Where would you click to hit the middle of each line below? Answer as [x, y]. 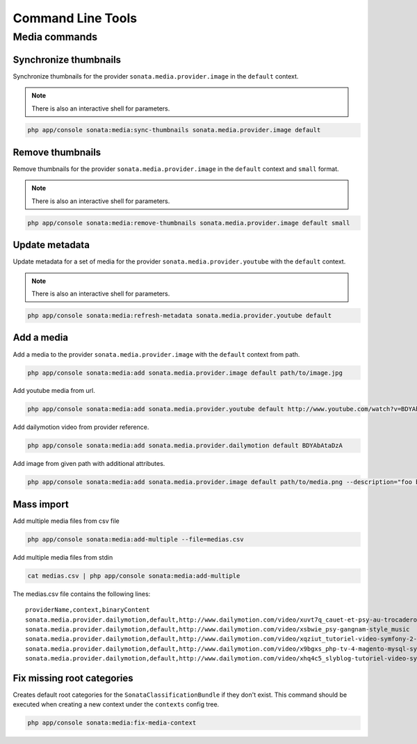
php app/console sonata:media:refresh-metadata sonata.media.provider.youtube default [180, 316]
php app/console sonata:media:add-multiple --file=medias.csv [136, 539]
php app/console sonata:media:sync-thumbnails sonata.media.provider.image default [174, 130]
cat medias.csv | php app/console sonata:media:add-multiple [134, 576]
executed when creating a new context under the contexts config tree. [116, 704]
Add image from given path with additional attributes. [89, 464]
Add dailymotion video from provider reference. [81, 427]
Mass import [41, 504]
